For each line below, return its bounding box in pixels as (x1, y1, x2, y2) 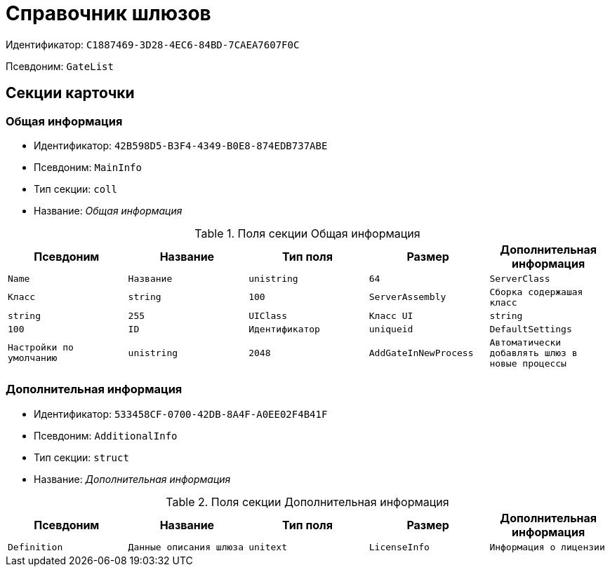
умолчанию (8, 353, 58, 364)
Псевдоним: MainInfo (34, 161, 142, 173)
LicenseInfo (369, 541, 430, 552)
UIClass (248, 310, 287, 321)
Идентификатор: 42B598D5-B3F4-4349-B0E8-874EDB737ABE (34, 139, 328, 151)
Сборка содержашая (489, 286, 583, 297)
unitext (248, 541, 287, 552)
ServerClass (489, 273, 550, 284)
